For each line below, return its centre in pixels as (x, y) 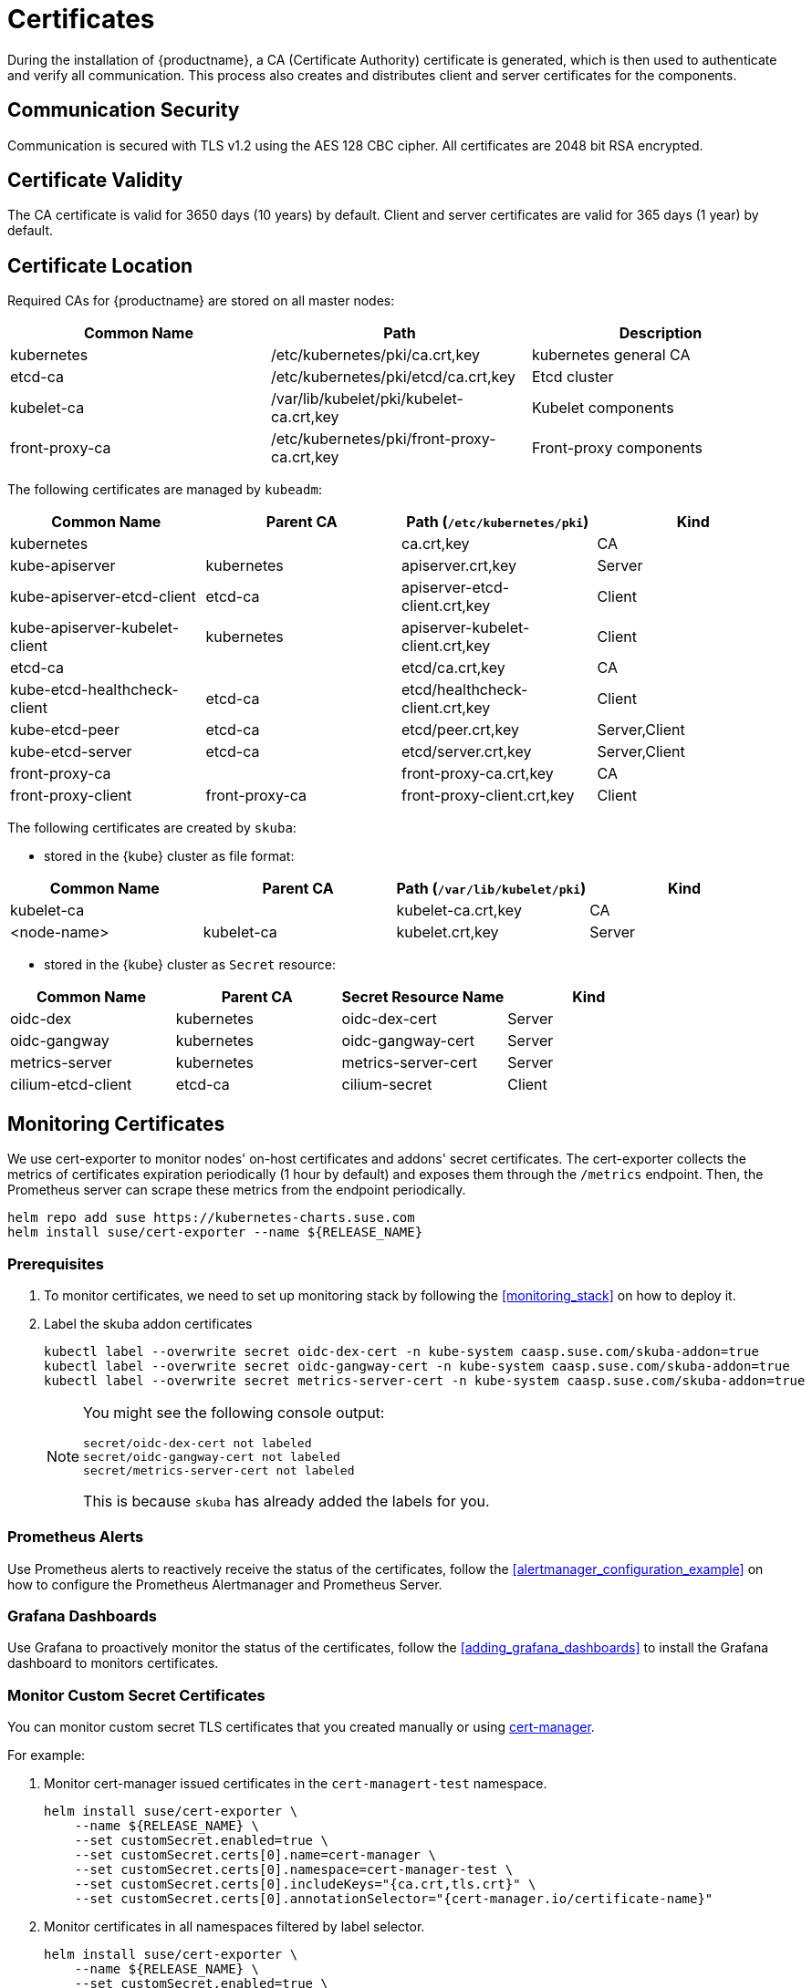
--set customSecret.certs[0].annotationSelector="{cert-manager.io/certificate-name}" (394, 1899)
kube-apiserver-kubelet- (95, 628)
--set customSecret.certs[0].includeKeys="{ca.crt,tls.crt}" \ (305, 1884)
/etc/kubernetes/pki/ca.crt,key (375, 355)
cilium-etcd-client (71, 1085)
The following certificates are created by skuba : (152, 828)
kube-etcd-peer (65, 730)
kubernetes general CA (611, 355)
